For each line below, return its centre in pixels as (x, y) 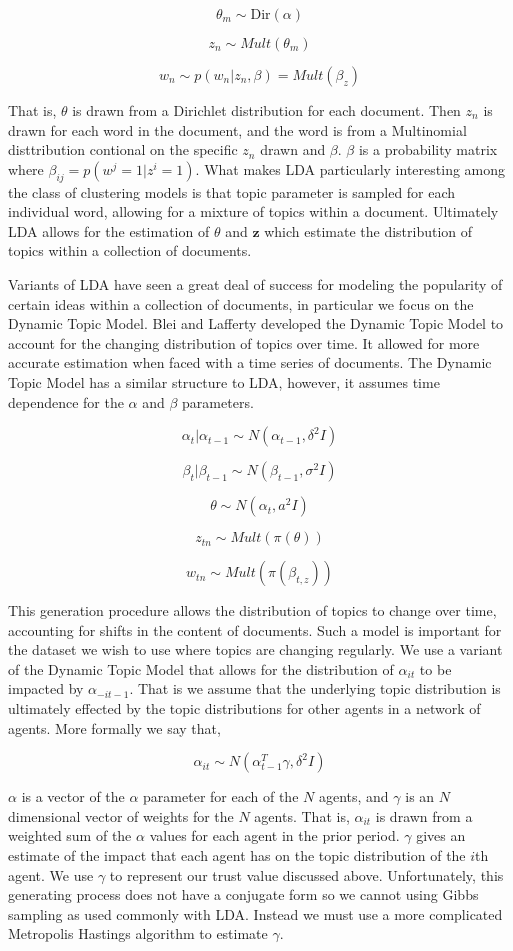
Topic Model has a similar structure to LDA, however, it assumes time (224, 381)
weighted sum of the (70, 835)
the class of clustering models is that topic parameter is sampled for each (232, 191)
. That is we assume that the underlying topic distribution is (315, 688)
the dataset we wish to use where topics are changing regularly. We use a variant (255, 649)
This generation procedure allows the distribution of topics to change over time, (252, 610)
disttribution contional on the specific (123, 149)
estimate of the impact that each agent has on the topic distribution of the (237, 855)
